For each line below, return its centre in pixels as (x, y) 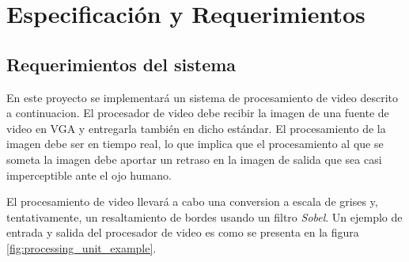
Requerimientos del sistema (121, 64)
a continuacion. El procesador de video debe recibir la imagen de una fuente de (198, 113)
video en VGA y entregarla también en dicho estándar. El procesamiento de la (196, 128)
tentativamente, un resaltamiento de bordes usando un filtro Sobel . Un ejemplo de (204, 216)
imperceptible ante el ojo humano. (89, 175)
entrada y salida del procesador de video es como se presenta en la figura (183, 232)
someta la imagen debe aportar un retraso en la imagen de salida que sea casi (194, 159)
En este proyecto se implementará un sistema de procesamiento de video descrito (203, 97)
